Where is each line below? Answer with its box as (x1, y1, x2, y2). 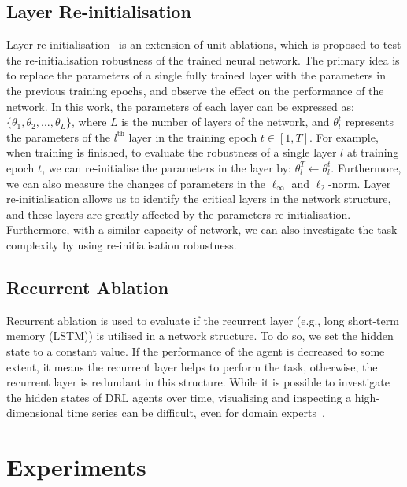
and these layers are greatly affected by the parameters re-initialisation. (6, 205, 351, 222)
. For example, (309, 128, 379, 145)
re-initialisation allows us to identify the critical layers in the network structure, (6, 190, 391, 207)
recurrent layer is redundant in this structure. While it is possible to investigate (6, 374, 390, 390)
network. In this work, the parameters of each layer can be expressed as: (6, 98, 354, 114)
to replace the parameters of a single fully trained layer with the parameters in (6, 67, 386, 83)
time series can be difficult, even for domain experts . (67, 404, 325, 421)
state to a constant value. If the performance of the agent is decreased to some (6, 342, 385, 359)
